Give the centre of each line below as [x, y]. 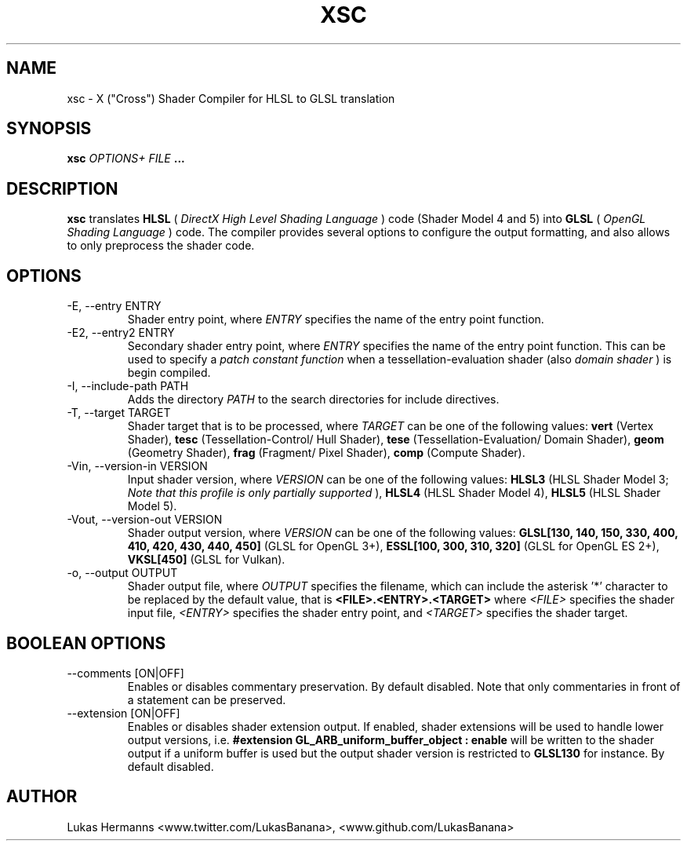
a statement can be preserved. [207, 699]
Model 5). [152, 506]
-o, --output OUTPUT [122, 573]
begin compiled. [169, 373]
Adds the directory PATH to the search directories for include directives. [313, 400]
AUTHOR [42, 797]
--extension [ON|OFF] [124, 713]
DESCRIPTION [62, 188]
